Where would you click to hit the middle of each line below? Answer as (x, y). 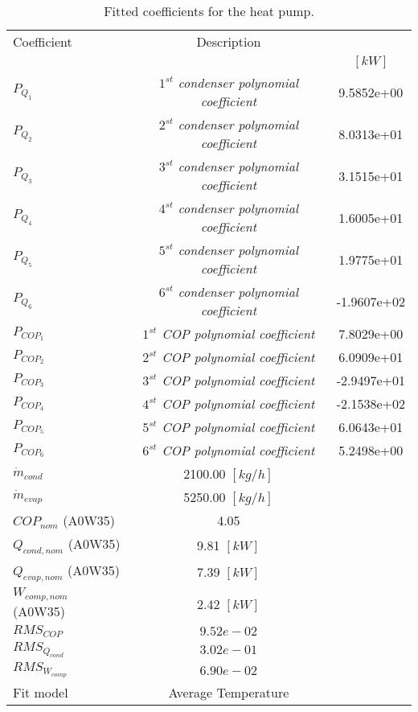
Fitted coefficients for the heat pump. (209, 11)
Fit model (41, 693)
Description (229, 41)
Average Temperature (229, 693)
